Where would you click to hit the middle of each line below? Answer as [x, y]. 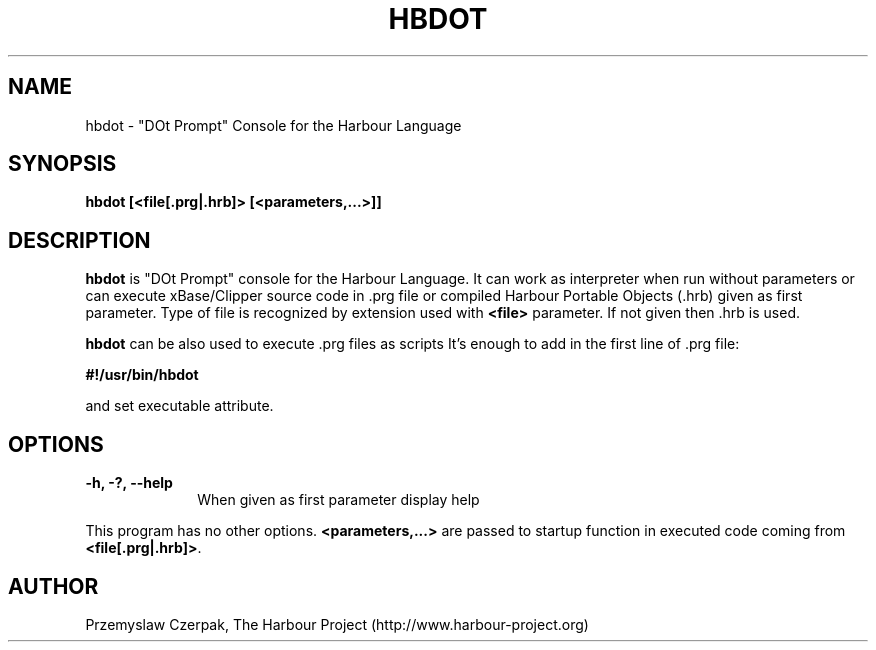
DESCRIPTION [79, 240]
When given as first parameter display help [338, 500]
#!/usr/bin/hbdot [142, 375]
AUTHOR [53, 586]
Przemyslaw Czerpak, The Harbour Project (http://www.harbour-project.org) [337, 624]
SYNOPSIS [62, 164]
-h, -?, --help [129, 483]
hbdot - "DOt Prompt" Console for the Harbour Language [273, 125]
